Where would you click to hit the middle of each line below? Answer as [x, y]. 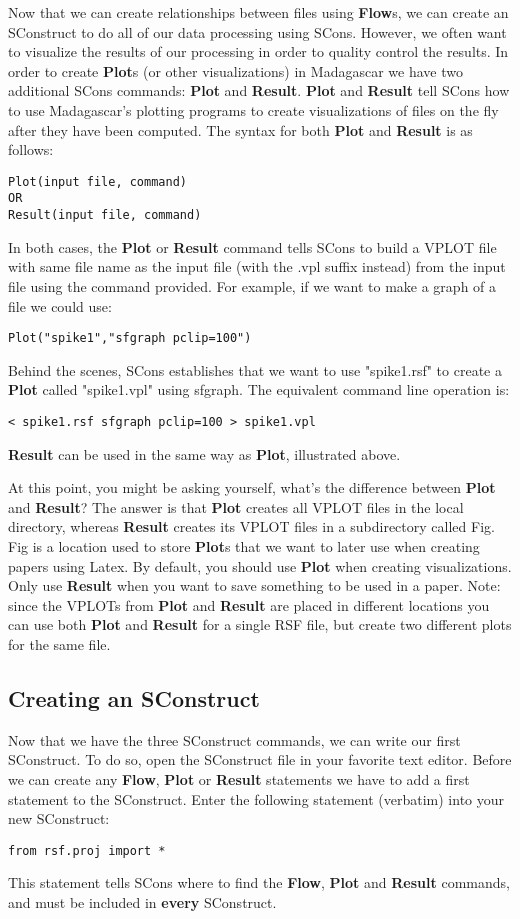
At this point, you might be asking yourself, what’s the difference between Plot [252, 487]
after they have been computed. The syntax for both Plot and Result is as [240, 129]
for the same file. [59, 643]
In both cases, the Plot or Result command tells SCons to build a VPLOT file [252, 246]
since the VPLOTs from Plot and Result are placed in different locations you [249, 604]
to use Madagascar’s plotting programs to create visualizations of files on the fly [253, 109]
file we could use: [60, 305]
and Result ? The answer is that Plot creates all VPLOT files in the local [236, 506]
